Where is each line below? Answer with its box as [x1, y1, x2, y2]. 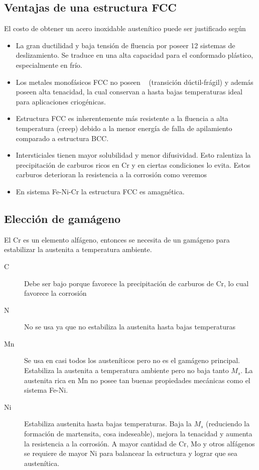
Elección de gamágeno [4, 210, 121, 226]
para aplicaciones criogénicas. [16, 96, 106, 106]
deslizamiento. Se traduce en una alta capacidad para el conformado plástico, [16, 50, 253, 60]
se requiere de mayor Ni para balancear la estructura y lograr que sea [24, 448, 237, 458]
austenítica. [24, 457, 60, 468]
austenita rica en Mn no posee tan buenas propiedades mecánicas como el [24, 375, 250, 385]
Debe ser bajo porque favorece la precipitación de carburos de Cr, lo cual [24, 278, 249, 288]
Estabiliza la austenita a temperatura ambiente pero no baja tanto [24, 365, 229, 376]
